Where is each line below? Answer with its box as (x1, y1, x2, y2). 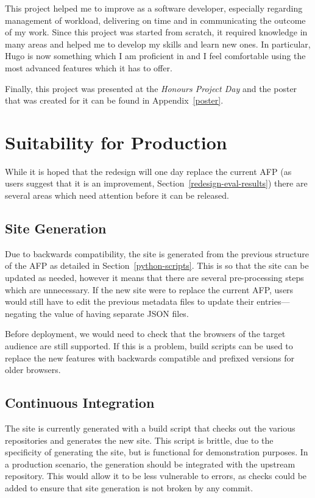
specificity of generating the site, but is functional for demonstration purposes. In (5, 446, 308, 458)
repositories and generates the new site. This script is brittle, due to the (5, 433, 274, 446)
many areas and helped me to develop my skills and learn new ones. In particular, (5, 37, 311, 50)
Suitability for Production (5, 129, 227, 154)
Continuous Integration (5, 393, 155, 412)
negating (5, 307, 37, 319)
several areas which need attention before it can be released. (5, 189, 229, 202)
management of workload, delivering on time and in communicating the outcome (5, 13, 306, 26)
